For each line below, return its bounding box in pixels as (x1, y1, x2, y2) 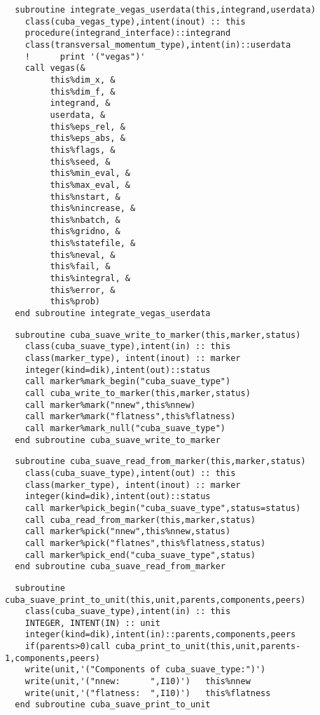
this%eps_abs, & (50, 133, 125, 144)
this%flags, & (50, 144, 116, 155)
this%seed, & (50, 156, 111, 167)
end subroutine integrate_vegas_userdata (15, 308, 211, 319)
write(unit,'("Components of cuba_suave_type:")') (25, 665, 266, 675)
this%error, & (50, 285, 116, 295)
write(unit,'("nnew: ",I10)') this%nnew (25, 676, 251, 687)
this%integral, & (50, 273, 130, 284)
